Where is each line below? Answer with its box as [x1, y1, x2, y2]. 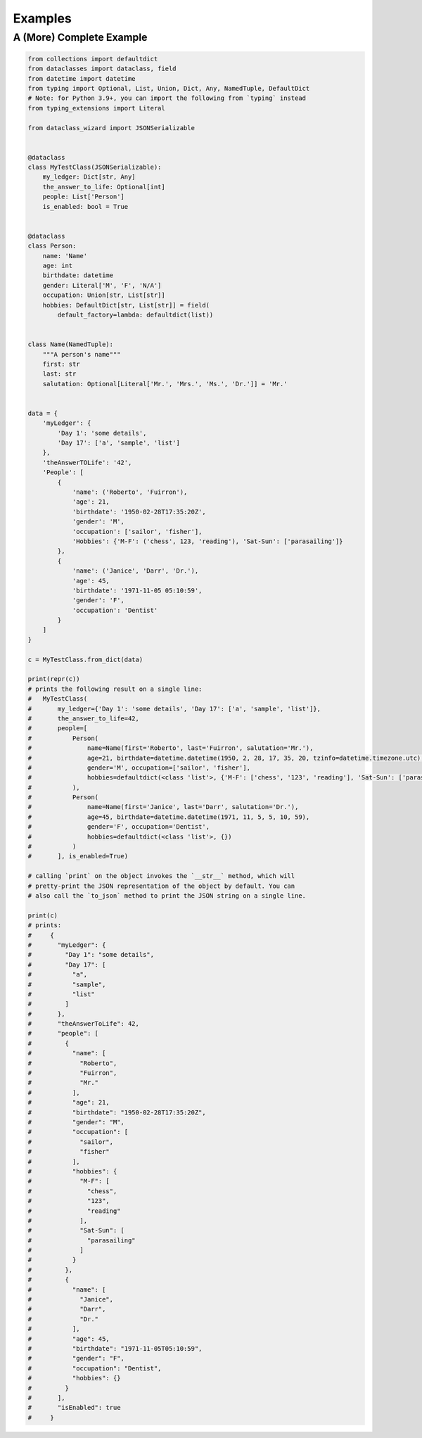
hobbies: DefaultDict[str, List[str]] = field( [42, 301, 210, 309]
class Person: [27, 242, 77, 250]
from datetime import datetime [27, 75, 136, 82]
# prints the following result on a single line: [27, 685, 203, 693]
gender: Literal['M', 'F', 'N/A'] [42, 281, 162, 289]
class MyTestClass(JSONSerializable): [27, 163, 162, 172]
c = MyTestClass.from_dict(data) [27, 655, 143, 663]
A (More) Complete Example [13, 31, 148, 44]
